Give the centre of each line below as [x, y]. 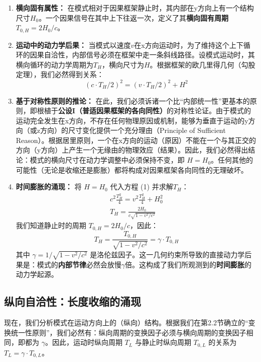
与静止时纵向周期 [163, 342]
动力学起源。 [37, 274]
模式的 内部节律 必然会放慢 [79, 264]
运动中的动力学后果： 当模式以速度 [73, 45]
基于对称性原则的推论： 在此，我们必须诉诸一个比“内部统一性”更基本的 [133, 100]
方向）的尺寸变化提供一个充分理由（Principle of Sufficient [133, 130]
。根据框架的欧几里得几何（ [195, 64]
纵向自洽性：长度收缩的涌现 [73, 301]
